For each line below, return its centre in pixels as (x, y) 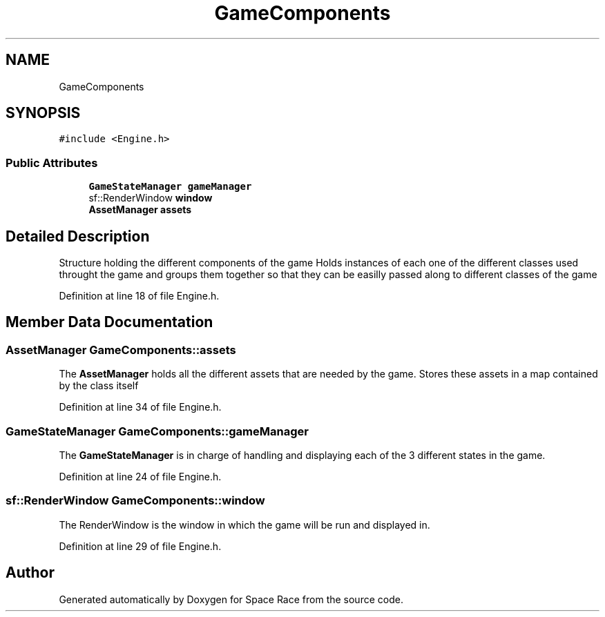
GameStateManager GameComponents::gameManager (157, 431)
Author (30, 573)
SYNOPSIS (43, 113)
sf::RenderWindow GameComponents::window (135, 501)
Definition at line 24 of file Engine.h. (140, 477)
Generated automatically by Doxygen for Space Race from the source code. (231, 599)
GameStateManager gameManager (170, 187)
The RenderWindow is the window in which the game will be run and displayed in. (244, 525)
